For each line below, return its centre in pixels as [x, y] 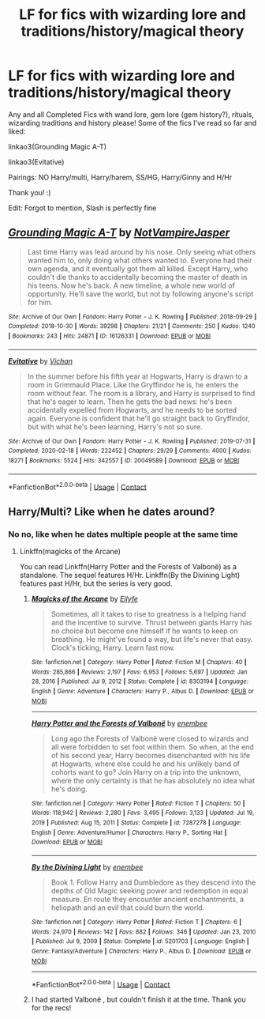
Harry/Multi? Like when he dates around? [112, 511]
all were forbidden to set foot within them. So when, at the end [152, 747]
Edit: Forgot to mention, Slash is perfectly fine [82, 208]
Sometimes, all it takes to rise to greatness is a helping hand [149, 614]
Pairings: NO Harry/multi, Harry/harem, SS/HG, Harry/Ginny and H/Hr [120, 177]
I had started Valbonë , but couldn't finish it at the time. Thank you [138, 1000]
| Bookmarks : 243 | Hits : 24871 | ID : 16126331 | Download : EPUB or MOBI [110, 336]
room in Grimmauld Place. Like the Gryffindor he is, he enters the [133, 384]
